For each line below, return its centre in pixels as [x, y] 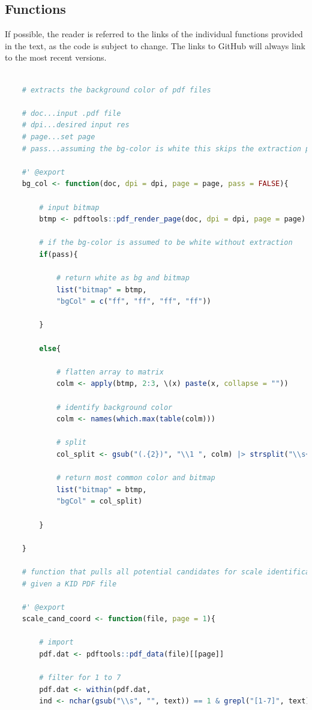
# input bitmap [69, 207]
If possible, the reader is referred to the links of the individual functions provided [154, 34]
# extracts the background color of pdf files [116, 90]
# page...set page [58, 137]
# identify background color [114, 407]
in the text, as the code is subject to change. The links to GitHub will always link [155, 45]
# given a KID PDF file [69, 584]
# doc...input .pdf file [71, 113]
